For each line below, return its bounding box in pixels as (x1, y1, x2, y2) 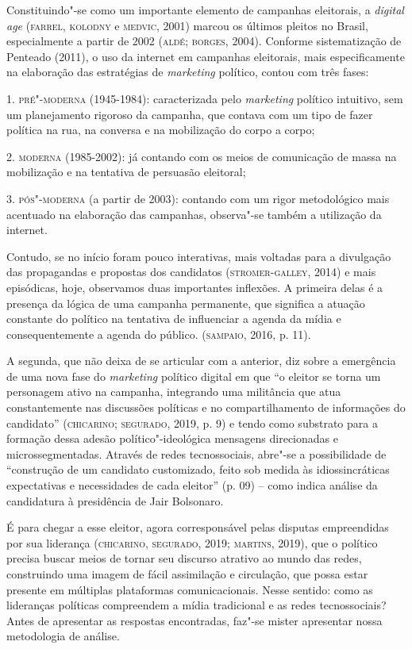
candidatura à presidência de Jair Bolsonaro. (6, 492, 224, 509)
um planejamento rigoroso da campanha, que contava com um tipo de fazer (6, 106, 373, 122)
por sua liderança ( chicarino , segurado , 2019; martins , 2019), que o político (6, 534, 378, 551)
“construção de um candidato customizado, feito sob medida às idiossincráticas (6, 461, 390, 478)
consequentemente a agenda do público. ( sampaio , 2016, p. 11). (6, 325, 311, 342)
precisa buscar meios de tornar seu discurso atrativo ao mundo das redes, (6, 550, 362, 566)
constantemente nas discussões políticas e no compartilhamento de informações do (6, 399, 406, 416)
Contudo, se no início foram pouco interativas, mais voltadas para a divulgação (6, 248, 391, 264)
